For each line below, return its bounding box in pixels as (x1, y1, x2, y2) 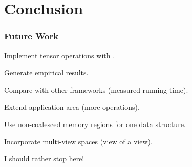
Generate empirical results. (4, 67, 89, 78)
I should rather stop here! (4, 153, 84, 164)
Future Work (4, 30, 59, 43)
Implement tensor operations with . (4, 50, 115, 60)
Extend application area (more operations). (4, 101, 140, 112)
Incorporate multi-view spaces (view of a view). (4, 136, 153, 147)
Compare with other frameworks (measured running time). (4, 84, 188, 95)
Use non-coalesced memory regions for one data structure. (4, 118, 186, 129)
